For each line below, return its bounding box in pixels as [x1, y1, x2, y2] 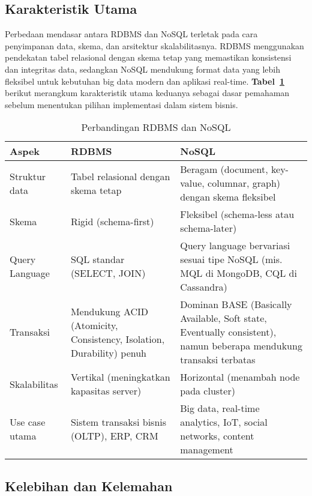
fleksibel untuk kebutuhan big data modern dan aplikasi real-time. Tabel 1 [5, 74, 285, 87]
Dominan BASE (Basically [180, 297, 292, 312]
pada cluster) [180, 384, 235, 398]
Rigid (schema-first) [70, 214, 154, 228]
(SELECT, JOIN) [70, 266, 146, 280]
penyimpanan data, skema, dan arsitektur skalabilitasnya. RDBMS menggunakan [5, 39, 304, 52]
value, [180, 176, 205, 190]
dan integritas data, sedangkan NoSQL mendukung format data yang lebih [5, 62, 280, 75]
